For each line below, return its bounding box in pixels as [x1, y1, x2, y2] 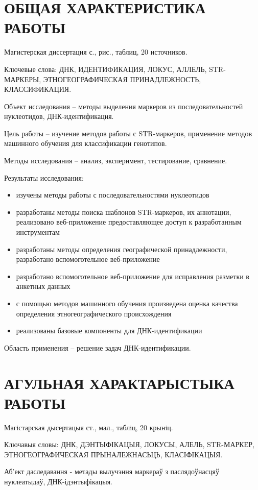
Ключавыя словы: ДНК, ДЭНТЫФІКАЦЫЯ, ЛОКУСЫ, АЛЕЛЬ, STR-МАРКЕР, [4, 439, 254, 450]
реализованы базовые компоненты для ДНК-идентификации [16, 325, 202, 336]
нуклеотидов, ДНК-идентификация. [4, 111, 114, 121]
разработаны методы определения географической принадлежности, [16, 243, 227, 254]
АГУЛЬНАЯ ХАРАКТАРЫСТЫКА [4, 372, 234, 393]
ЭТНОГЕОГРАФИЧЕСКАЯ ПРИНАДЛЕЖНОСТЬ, [43, 73, 201, 84]
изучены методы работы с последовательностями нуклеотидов [16, 189, 209, 200]
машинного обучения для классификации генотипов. [4, 138, 167, 149]
